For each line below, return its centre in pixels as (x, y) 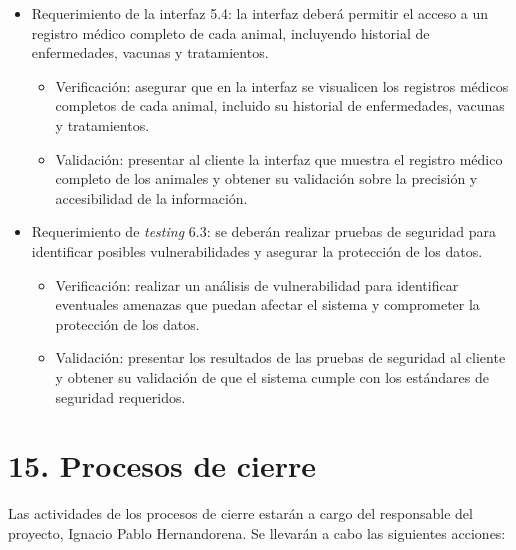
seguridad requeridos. (120, 396)
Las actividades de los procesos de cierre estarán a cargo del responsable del (240, 513)
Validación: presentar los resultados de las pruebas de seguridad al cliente (280, 357)
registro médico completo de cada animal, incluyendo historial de (230, 32)
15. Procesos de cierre (162, 465)
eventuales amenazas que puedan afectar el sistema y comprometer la (267, 304)
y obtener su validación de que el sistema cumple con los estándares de (272, 376)
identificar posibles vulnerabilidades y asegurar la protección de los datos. (257, 250)
